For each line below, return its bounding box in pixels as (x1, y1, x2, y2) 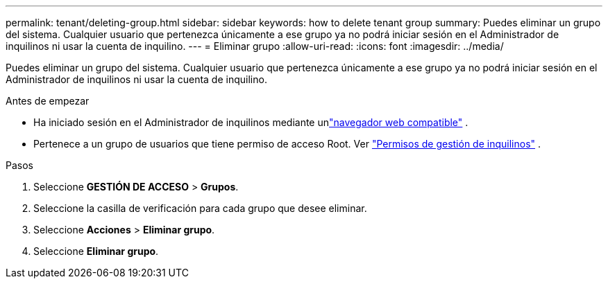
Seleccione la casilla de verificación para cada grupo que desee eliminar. (33, 202, 367, 214)
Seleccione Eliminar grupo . (33, 245, 159, 257)
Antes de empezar (6, 95, 90, 107)
